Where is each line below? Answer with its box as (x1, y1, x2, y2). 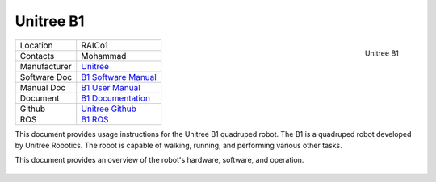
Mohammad (81, 50, 127, 61)
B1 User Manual (81, 81, 140, 93)
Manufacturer (19, 60, 72, 72)
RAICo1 (81, 39, 108, 51)
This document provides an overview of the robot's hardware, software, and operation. (15, 155, 304, 165)
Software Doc (19, 71, 73, 82)
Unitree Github (81, 103, 137, 114)
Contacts (19, 50, 55, 61)
